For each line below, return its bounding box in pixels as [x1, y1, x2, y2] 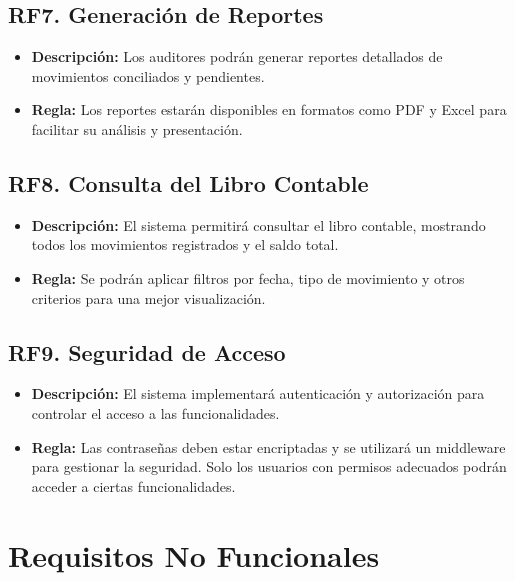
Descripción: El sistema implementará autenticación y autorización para [31, 383, 485, 404]
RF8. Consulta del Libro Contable [8, 167, 369, 198]
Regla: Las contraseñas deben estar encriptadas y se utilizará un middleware [31, 436, 506, 457]
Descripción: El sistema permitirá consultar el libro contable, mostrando [31, 214, 486, 235]
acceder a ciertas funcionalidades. [31, 475, 236, 496]
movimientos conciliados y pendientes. [31, 65, 265, 86]
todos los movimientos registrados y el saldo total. [31, 234, 339, 255]
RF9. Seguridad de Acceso [8, 336, 286, 367]
